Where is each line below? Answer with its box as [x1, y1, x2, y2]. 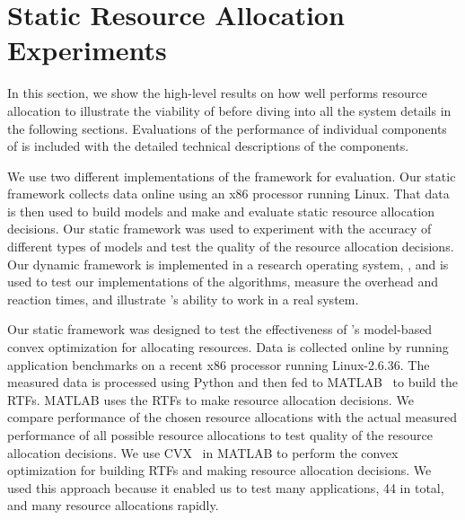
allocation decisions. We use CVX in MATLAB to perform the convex [7, 443, 399, 462]
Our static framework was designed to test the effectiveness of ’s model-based [7, 320, 433, 339]
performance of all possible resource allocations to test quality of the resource [7, 426, 433, 444]
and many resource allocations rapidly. [7, 496, 219, 515]
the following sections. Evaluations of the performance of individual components [7, 119, 447, 137]
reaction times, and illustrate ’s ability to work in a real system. [7, 289, 359, 308]
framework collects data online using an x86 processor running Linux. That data [7, 184, 450, 203]
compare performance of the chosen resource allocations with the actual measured [7, 408, 458, 427]
